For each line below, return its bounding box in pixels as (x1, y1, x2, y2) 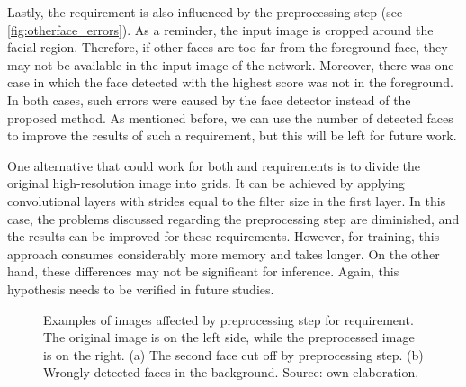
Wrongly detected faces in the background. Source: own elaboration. (43, 363, 419, 382)
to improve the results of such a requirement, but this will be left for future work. (7, 126, 457, 145)
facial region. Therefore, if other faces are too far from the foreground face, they (7, 38, 448, 57)
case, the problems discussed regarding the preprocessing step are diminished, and (7, 209, 460, 228)
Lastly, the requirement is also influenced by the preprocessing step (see (7, 3, 403, 21)
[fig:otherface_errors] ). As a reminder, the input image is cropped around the (7, 20, 434, 39)
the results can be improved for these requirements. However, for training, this (7, 227, 440, 246)
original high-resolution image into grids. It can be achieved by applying (7, 174, 405, 193)
